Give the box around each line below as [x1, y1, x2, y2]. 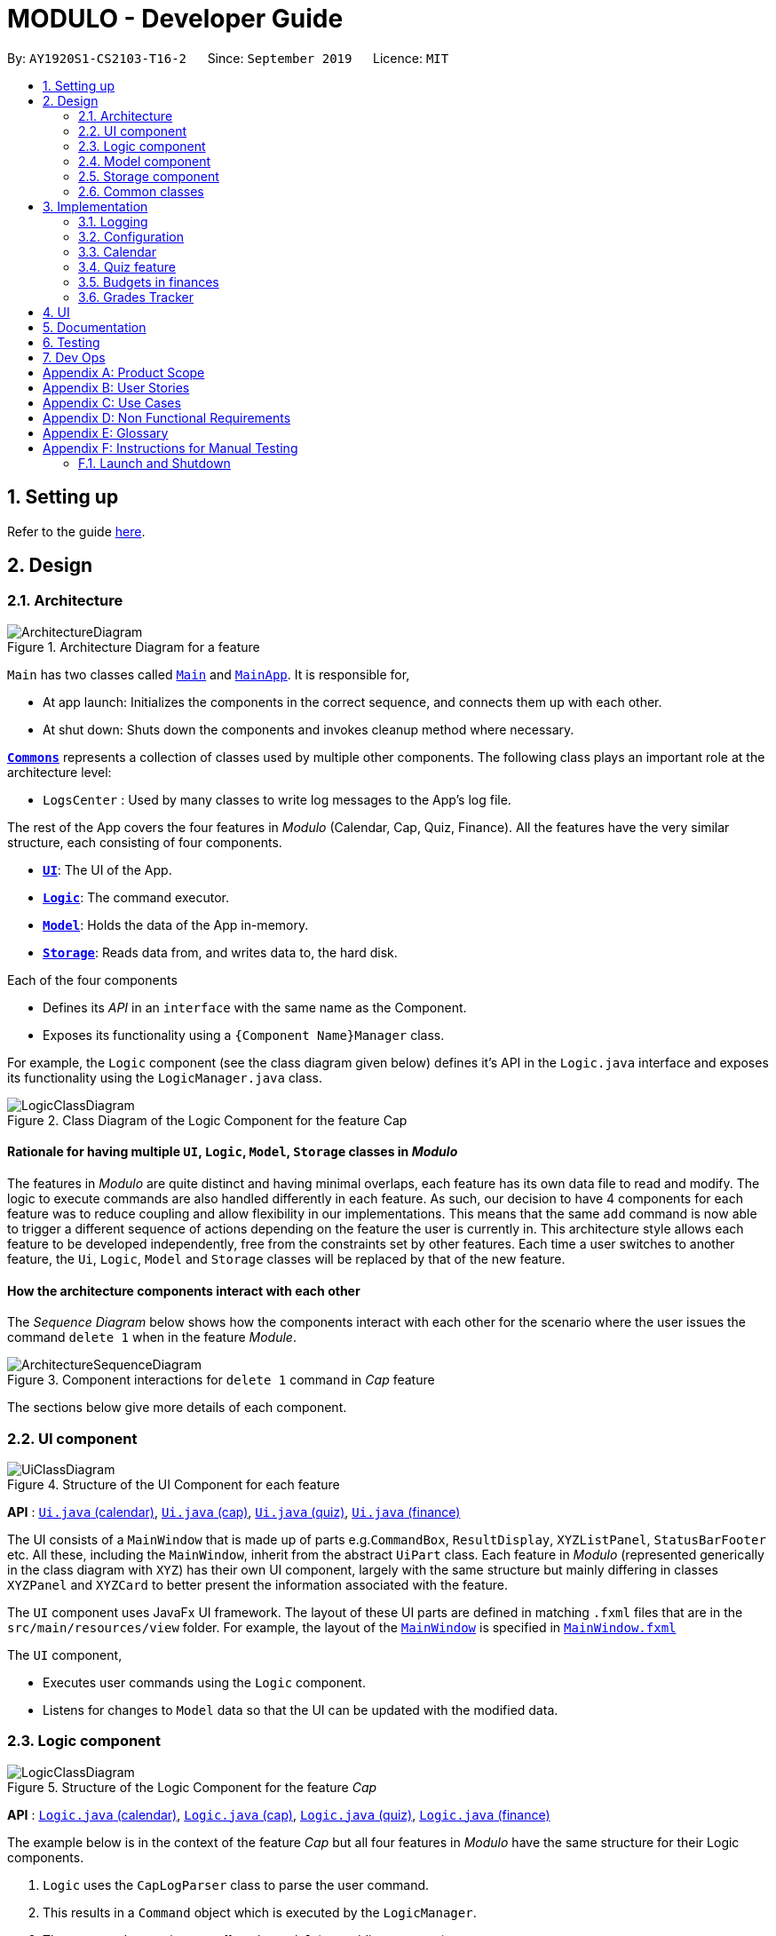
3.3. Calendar [78, 243, 156, 259]
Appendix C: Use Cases [43, 394, 181, 410]
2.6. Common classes [78, 183, 204, 199]
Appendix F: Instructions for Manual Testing [43, 440, 298, 456]
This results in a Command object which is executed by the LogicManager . [43, 1904, 477, 1920]
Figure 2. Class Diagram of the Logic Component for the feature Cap [7, 1112, 408, 1128]
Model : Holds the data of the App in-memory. [43, 916, 309, 932]
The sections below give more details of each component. [7, 1400, 347, 1416]
